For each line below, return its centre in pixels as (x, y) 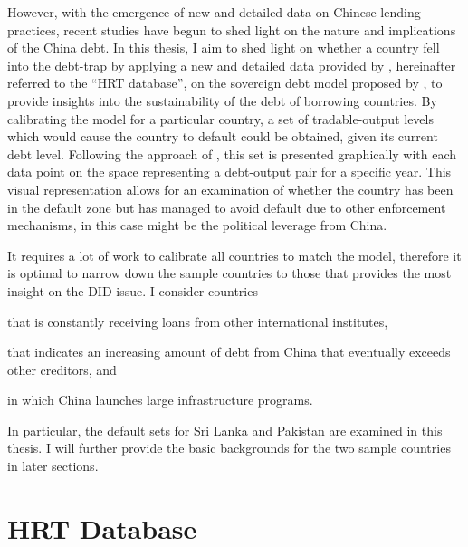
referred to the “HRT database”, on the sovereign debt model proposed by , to (225, 83)
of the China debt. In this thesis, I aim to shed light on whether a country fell (224, 48)
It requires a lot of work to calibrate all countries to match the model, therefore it (234, 255)
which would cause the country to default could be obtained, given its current (223, 136)
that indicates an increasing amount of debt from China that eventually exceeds (229, 352)
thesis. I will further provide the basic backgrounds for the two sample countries (229, 448)
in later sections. (53, 466)
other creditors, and (62, 369)
